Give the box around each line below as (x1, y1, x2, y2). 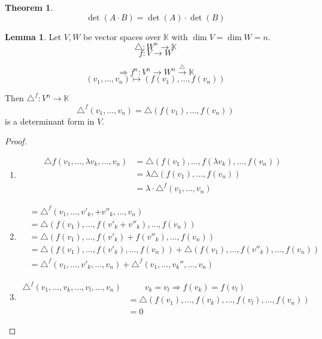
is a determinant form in (5, 114, 95, 127)
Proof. (5, 135, 27, 147)
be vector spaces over (83, 30, 161, 43)
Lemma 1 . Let (5, 30, 62, 43)
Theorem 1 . (5, 1, 53, 13)
